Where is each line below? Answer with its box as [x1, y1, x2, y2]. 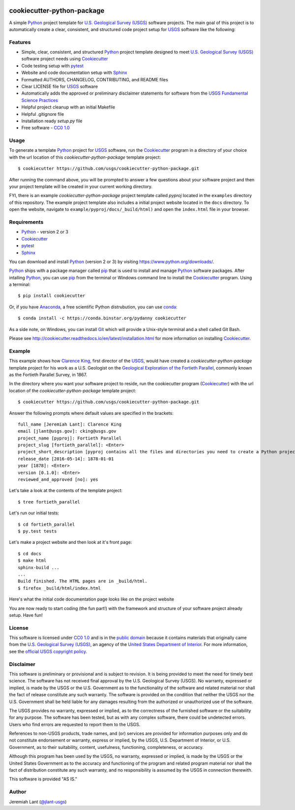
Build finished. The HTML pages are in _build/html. [18, 578, 147, 584]
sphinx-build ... [18, 565, 59, 570]
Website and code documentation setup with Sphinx [21, 69, 127, 76]
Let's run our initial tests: [9, 510, 59, 516]
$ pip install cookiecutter [18, 293, 86, 299]
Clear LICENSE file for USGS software [21, 84, 98, 89]
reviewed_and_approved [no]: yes [18, 477, 98, 482]
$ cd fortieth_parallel [18, 521, 75, 527]
